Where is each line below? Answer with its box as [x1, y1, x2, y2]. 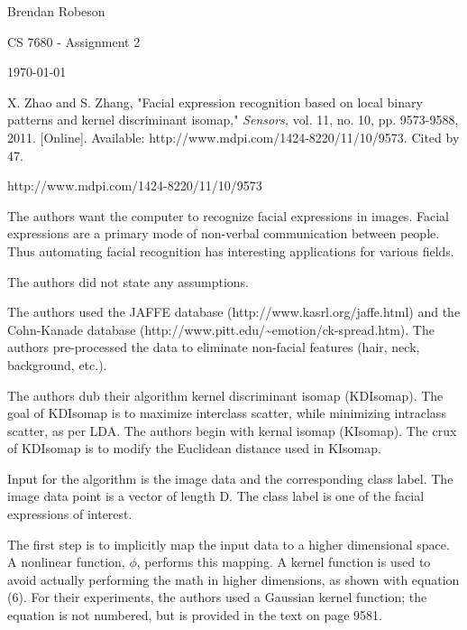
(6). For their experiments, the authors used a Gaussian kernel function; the [7, 588, 427, 607]
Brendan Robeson [7, 2, 105, 20]
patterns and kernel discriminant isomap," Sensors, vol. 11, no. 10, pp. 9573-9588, [7, 110, 459, 129]
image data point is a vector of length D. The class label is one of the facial [7, 486, 425, 505]
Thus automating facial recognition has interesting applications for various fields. [7, 241, 454, 260]
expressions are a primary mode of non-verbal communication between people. [7, 224, 440, 243]
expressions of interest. [7, 505, 133, 523]
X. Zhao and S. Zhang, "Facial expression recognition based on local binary [7, 92, 423, 111]
